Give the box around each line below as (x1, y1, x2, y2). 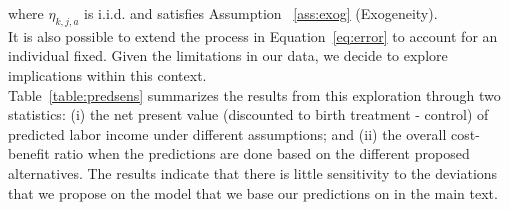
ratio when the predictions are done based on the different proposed (54, 143, 470, 164)
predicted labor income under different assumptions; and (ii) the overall (8, 123, 447, 144)
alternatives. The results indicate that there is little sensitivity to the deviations (8, 162, 498, 183)
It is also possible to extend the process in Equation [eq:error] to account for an (8, 25, 498, 46)
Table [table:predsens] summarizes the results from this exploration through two (8, 84, 501, 105)
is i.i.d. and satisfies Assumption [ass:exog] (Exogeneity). (84, 3, 438, 23)
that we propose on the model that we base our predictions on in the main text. (8, 182, 498, 203)
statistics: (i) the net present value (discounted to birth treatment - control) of (8, 104, 489, 125)
